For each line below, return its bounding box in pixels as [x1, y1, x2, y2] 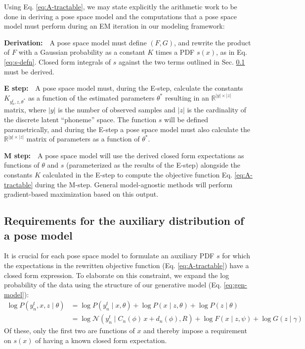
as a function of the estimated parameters [28, 92, 155, 103]
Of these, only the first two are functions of [4, 325, 135, 336]
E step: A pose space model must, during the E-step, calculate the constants [4, 83, 243, 93]
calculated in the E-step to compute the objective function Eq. [43, 170, 232, 180]
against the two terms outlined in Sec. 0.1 [119, 56, 245, 67]
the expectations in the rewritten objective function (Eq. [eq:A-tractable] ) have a [4, 260, 249, 270]
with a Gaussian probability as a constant [18, 47, 145, 57]
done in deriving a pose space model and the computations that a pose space [4, 11, 237, 21]
